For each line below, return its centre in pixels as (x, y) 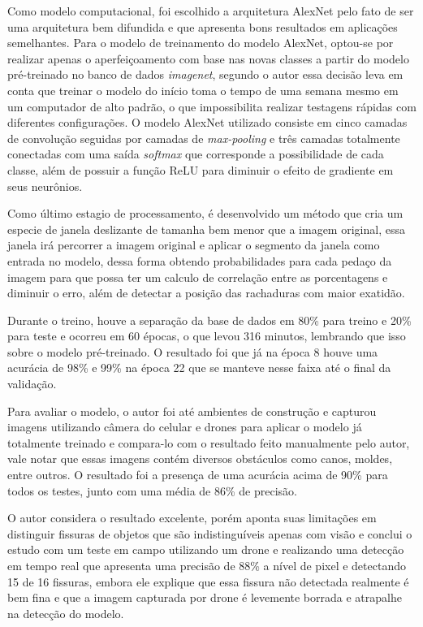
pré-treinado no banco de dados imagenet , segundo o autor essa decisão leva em (205, 74)
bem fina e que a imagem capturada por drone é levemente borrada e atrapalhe (205, 597)
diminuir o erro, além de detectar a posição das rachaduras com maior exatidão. (206, 293)
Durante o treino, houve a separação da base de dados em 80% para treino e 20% (209, 320)
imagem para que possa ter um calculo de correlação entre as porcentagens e (198, 277)
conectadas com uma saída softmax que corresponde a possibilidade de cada (196, 154)
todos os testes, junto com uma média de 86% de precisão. (152, 490)
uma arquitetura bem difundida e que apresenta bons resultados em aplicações (203, 26)
